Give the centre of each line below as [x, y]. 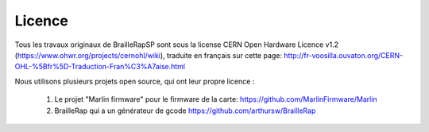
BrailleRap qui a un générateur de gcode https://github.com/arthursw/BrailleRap [185, 111]
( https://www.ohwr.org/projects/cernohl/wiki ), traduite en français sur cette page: [148, 55]
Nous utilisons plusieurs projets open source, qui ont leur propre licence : [135, 81]
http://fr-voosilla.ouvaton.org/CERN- [343, 55]
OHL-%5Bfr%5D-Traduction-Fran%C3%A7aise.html [100, 67]
